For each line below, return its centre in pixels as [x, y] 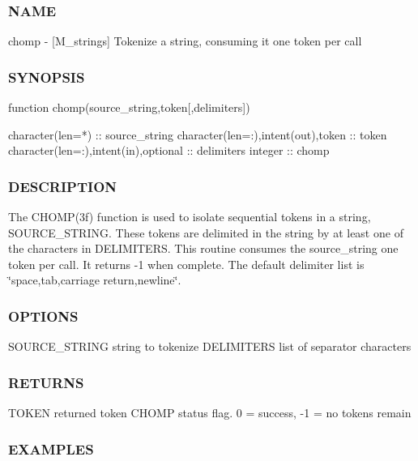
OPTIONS [43, 316]
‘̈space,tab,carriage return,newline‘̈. [95, 280]
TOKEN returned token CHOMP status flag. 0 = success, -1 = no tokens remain [210, 413]
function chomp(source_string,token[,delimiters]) [129, 107]
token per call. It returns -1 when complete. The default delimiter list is [186, 264]
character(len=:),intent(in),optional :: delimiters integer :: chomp [169, 150]
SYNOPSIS [47, 77]
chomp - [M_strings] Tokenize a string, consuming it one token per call [185, 41]
